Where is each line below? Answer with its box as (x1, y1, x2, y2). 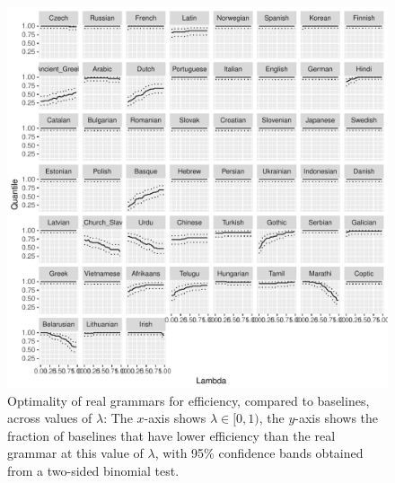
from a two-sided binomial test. (7, 461, 180, 479)
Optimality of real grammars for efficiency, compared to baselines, (7, 391, 370, 409)
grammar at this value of (7, 443, 144, 462)
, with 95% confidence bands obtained (154, 443, 364, 462)
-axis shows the (294, 408, 379, 427)
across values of (7, 408, 92, 427)
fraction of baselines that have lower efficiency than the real (7, 426, 336, 444)
